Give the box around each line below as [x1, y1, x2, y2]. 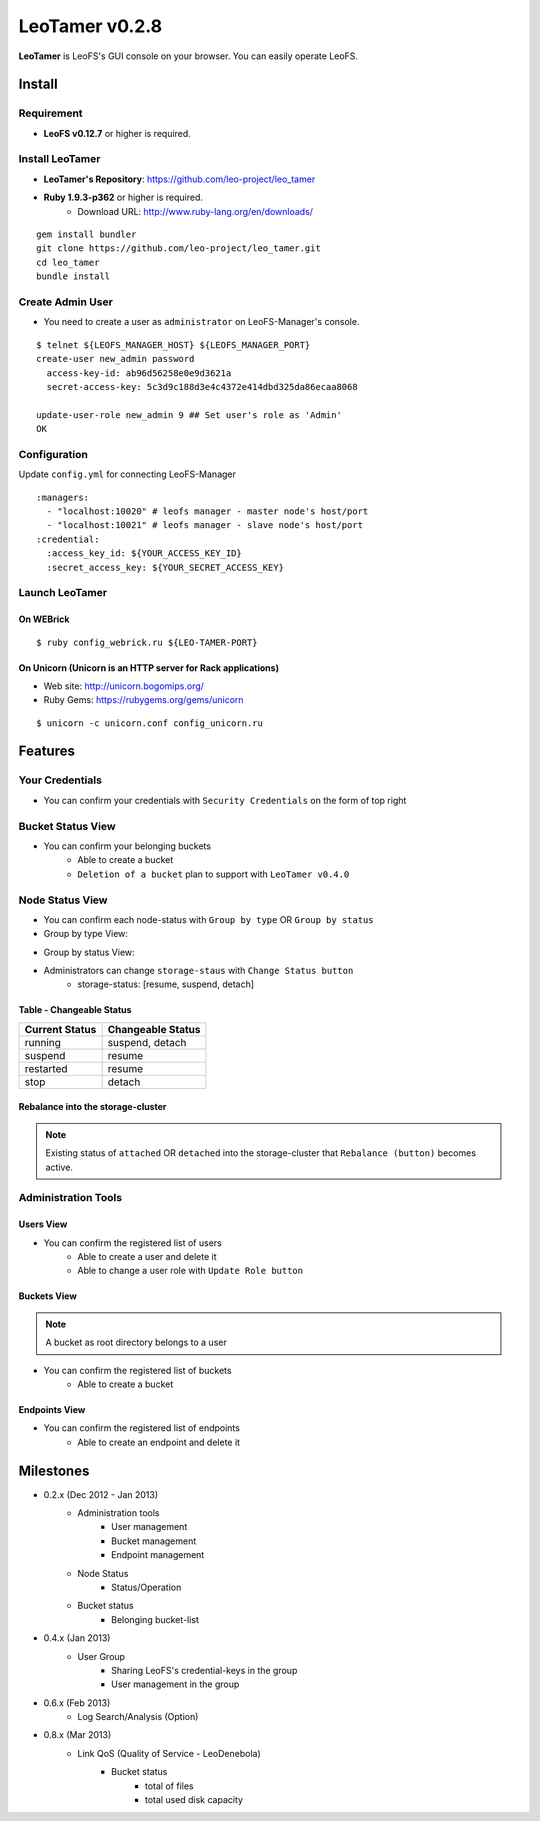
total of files [145, 1780, 194, 1792]
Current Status [24, 1022, 97, 1036]
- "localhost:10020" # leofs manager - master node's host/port [46, 505, 369, 517]
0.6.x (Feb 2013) [43, 1696, 111, 1709]
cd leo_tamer [36, 256, 100, 268]
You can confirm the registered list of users [43, 1236, 222, 1249]
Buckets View [18, 1290, 77, 1302]
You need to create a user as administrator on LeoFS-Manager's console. [43, 316, 360, 328]
